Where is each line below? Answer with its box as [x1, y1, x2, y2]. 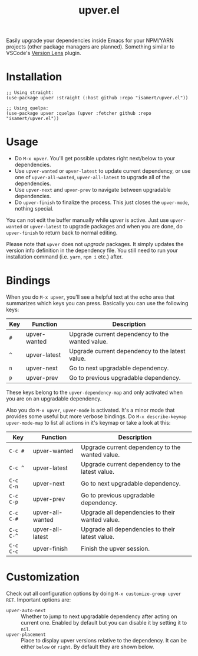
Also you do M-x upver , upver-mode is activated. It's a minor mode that [6, 406, 175, 413]
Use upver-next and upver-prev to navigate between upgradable [14, 186, 171, 193]
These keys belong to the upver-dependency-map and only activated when [6, 389, 183, 396]
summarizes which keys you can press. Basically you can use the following [6, 300, 189, 306]
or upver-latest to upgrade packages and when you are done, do [23, 223, 183, 230]
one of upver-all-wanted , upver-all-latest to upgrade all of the [14, 174, 170, 181]
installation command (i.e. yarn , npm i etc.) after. [6, 253, 123, 260]
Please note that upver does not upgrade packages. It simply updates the [6, 241, 184, 248]
